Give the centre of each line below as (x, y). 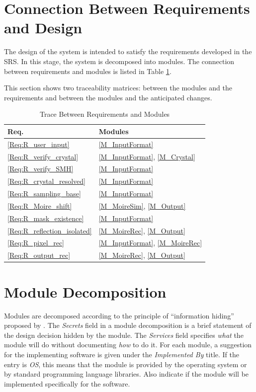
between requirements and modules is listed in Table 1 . (88, 71)
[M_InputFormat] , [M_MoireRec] (150, 243)
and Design (43, 28)
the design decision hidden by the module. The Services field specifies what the (124, 335)
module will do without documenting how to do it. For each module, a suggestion (128, 345)
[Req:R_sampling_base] (44, 194)
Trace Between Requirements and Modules (105, 114)
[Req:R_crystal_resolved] (46, 181)
